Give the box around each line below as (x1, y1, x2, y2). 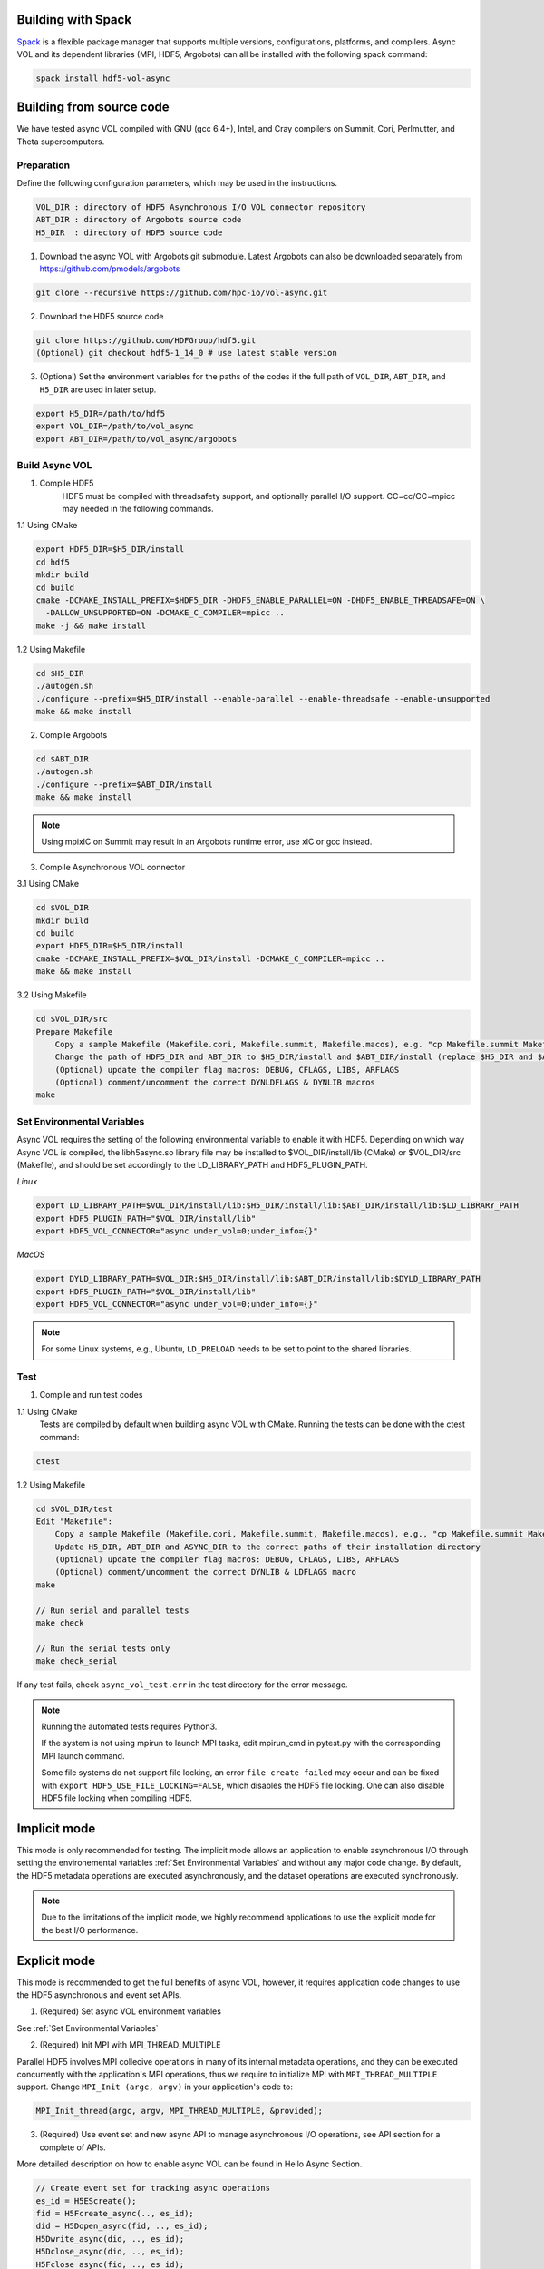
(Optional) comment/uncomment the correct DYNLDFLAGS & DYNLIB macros (54, 1077, 376, 1088)
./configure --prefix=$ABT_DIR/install (35, 779, 213, 790)
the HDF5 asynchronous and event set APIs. (16, 1989, 182, 2000)
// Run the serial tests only (35, 1643, 170, 1654)
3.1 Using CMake (16, 879, 80, 889)
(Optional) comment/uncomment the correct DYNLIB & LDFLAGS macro (54, 1567, 357, 1577)
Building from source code (16, 100, 170, 115)
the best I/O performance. (41, 1924, 139, 1935)
